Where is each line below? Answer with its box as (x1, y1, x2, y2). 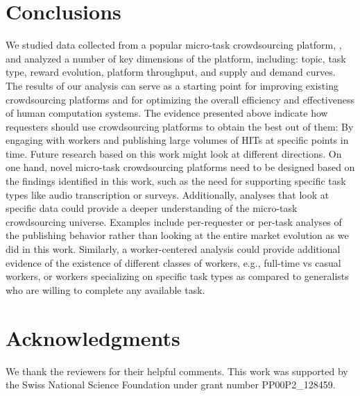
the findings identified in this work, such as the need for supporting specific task (6, 174, 346, 188)
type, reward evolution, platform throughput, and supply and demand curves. (6, 65, 336, 79)
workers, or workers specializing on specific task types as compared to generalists (6, 269, 349, 283)
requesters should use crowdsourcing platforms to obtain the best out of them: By (6, 119, 354, 133)
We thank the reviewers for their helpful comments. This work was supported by (6, 363, 348, 378)
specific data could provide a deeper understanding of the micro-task (6, 201, 298, 215)
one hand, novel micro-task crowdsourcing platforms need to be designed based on (6, 160, 355, 174)
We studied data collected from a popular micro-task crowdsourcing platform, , (6, 38, 342, 52)
